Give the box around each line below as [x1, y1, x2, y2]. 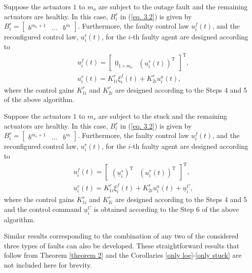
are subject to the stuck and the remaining [98, 110, 227, 121]
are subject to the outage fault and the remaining [98, 1, 248, 11]
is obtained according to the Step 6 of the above [94, 204, 239, 214]
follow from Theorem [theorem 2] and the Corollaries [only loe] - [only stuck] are [4, 250, 242, 260]
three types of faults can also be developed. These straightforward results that [4, 240, 240, 250]
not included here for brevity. [4, 259, 92, 270]
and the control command [4, 204, 82, 214]
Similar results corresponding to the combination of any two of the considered [4, 231, 239, 241]
